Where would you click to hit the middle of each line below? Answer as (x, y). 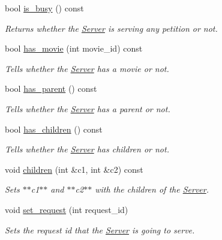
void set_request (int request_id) (67, 209)
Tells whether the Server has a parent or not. (88, 108)
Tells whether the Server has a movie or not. (87, 68)
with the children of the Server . (152, 189)
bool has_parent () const (51, 88)
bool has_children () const (54, 129)
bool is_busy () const (44, 8)
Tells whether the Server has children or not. (87, 149)
